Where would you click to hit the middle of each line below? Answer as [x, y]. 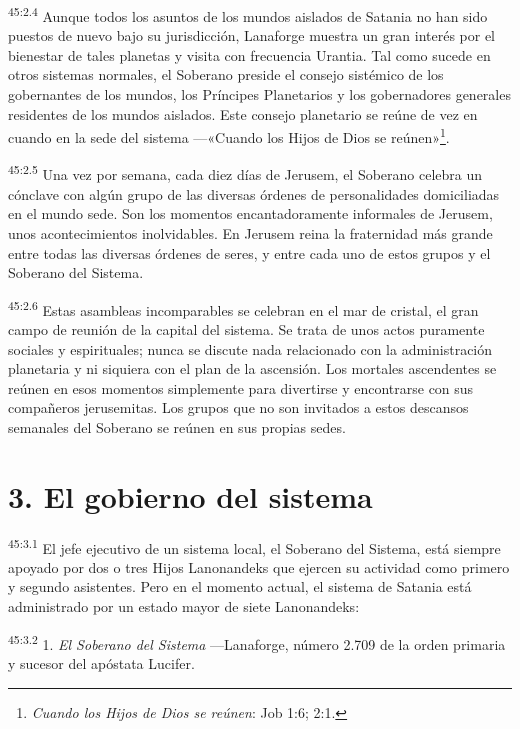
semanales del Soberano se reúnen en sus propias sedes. [177, 426]
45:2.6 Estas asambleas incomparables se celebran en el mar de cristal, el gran [243, 308]
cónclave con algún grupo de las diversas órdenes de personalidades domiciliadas [254, 193]
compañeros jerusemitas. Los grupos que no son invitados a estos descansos [238, 407]
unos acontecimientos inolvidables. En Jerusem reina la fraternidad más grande [250, 232]
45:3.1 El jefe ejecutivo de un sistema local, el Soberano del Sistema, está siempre [254, 546]
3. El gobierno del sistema [190, 495]
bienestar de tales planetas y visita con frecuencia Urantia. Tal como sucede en [249, 54]
